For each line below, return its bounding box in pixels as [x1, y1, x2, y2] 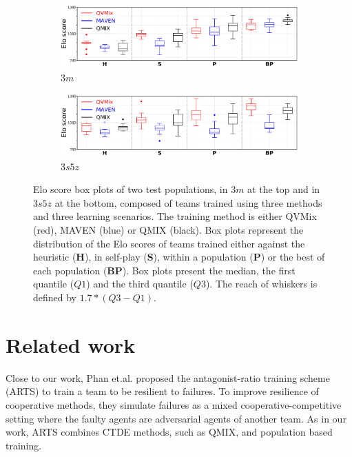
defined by [33, 290, 77, 305]
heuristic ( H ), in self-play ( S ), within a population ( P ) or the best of [33, 250, 325, 264]
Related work [6, 330, 136, 358]
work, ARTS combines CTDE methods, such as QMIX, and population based [6, 425, 333, 439]
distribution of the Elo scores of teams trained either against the [33, 236, 305, 250]
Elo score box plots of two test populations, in [33, 182, 228, 196]
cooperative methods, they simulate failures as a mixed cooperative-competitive [6, 397, 342, 412]
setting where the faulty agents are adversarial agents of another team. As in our [6, 411, 346, 425]
